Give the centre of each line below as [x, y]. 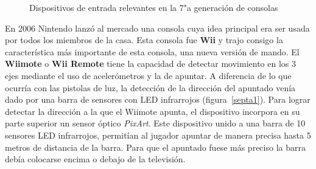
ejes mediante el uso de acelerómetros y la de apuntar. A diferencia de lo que [148, 75]
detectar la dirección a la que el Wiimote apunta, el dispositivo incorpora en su [153, 111]
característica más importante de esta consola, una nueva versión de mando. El [152, 51]
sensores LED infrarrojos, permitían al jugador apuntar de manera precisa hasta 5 [158, 135]
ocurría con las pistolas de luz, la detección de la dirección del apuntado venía [150, 87]
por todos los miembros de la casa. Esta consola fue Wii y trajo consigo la [144, 40]
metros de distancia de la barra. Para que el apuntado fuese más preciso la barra [155, 147]
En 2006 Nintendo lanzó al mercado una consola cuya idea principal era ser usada [157, 28]
